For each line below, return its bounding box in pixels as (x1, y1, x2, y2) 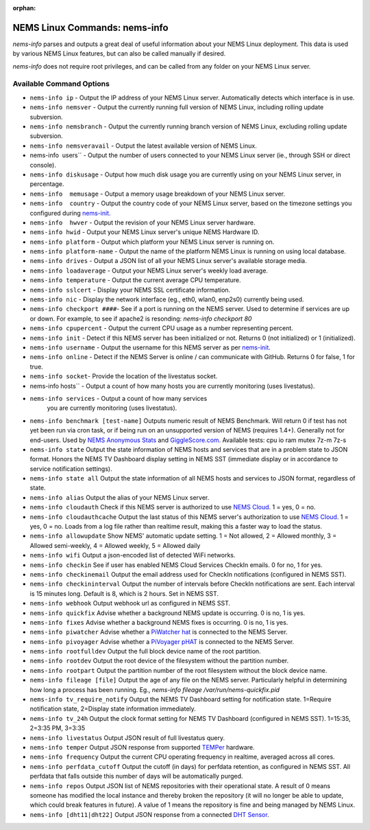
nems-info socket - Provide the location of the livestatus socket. (29, 372, 218, 380)
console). (29, 161, 56, 169)
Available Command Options (12, 79, 110, 89)
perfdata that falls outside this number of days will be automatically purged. (29, 772, 243, 781)
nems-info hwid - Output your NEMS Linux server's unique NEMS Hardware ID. (29, 228, 260, 236)
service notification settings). (29, 464, 112, 473)
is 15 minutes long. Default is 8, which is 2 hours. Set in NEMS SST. (29, 589, 219, 597)
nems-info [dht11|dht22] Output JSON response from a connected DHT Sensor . (29, 810, 270, 818)
